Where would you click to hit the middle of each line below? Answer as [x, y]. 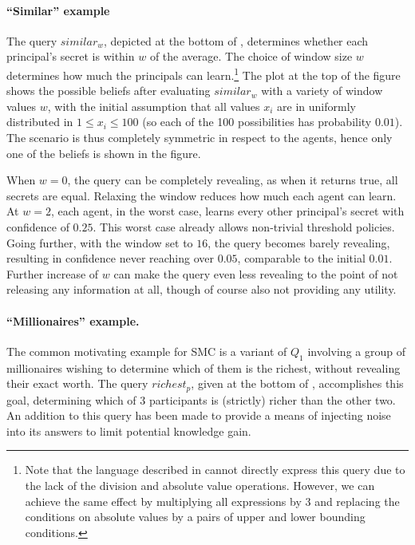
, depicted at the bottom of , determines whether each [236, 40]
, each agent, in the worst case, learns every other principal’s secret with [227, 211]
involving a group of [356, 351]
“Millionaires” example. [73, 320]
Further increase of [53, 273]
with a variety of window [322, 91]
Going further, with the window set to [100, 242]
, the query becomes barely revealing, [299, 242]
